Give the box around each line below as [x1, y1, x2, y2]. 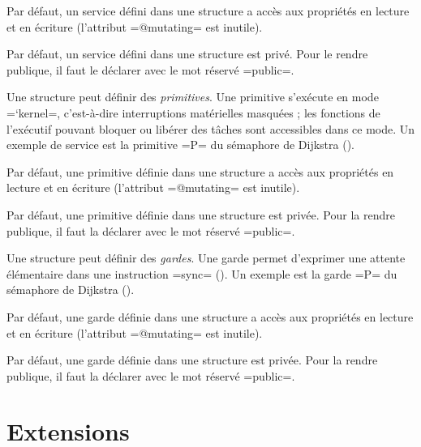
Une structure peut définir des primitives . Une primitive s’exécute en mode [6, 88, 379, 105]
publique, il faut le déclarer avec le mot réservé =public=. [6, 61, 294, 78]
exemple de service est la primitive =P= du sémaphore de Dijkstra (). [6, 136, 354, 153]
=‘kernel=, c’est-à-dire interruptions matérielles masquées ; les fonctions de [6, 104, 380, 121]
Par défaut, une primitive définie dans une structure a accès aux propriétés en [6, 163, 394, 180]
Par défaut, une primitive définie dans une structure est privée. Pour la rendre [6, 206, 395, 223]
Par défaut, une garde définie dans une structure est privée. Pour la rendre [6, 351, 378, 368]
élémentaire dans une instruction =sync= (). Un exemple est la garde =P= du [6, 265, 397, 282]
